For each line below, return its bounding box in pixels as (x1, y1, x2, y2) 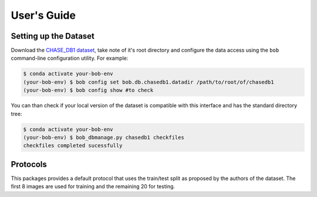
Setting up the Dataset (11, 31, 95, 41)
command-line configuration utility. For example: (11, 55, 129, 62)
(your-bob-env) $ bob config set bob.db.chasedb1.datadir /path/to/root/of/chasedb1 (23, 79, 274, 85)
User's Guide (11, 9, 76, 22)
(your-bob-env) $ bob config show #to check (23, 87, 154, 94)
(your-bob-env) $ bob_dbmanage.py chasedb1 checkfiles (23, 134, 184, 141)
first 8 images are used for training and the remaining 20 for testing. (11, 183, 176, 190)
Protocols (11, 159, 47, 169)
